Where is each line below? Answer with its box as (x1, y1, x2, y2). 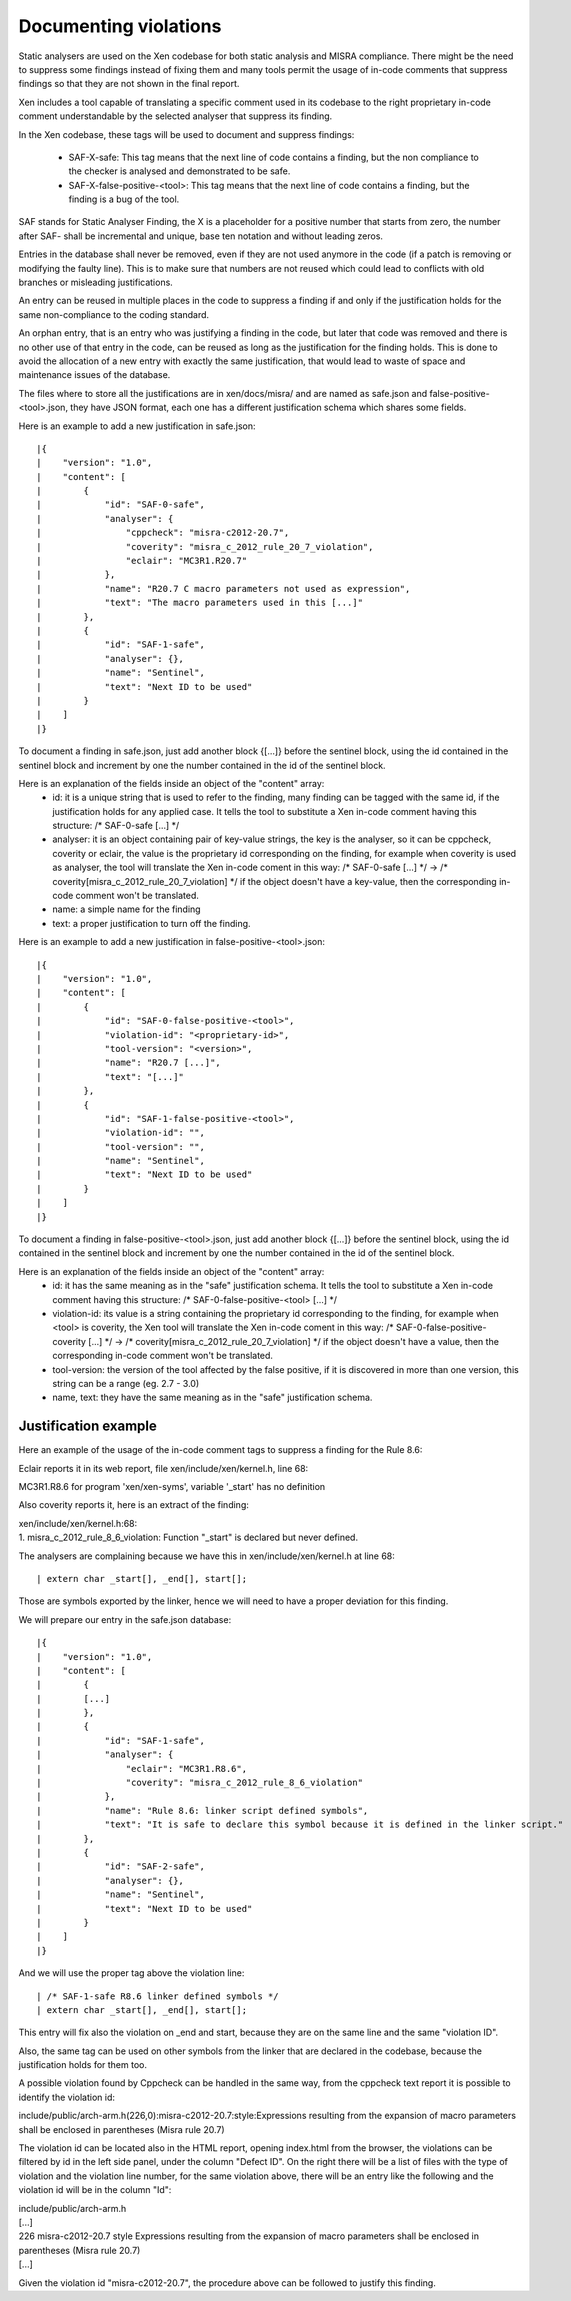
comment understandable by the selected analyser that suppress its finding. (18, 110, 333, 122)
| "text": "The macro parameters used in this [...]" (36, 597, 364, 609)
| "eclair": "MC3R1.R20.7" (36, 555, 248, 567)
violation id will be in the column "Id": (18, 2184, 172, 2196)
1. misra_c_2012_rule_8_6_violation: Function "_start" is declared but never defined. (18, 1531, 359, 1544)
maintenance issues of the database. (18, 369, 171, 381)
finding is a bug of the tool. (68, 193, 180, 205)
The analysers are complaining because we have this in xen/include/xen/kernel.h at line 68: (18, 1550, 395, 1562)
